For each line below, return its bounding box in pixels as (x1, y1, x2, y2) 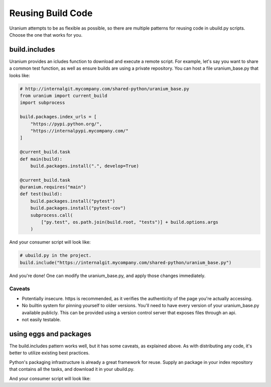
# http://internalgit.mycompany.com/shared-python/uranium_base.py (20, 86, 190, 91)
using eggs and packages (9, 329, 92, 338)
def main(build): (20, 156, 63, 162)
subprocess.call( (30, 212, 73, 218)
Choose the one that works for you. (9, 32, 83, 38)
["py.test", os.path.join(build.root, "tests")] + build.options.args (41, 219, 218, 225)
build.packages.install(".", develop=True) (30, 163, 139, 169)
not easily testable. (22, 317, 61, 323)
